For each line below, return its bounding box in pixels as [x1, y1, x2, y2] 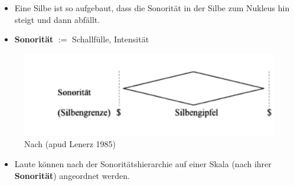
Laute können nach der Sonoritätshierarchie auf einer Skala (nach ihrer [14, 157, 272, 170]
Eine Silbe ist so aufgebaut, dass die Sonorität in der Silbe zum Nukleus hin [14, 2, 290, 14]
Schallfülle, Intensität [72, 33, 149, 45]
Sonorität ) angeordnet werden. [14, 169, 130, 181]
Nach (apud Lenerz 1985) [24, 138, 116, 150]
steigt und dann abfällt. [14, 13, 100, 25]
